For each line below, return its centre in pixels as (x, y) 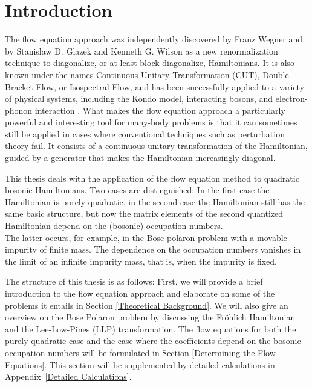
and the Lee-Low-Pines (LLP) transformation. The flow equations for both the (151, 329)
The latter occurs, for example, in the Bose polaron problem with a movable (146, 237)
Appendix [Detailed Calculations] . (68, 376)
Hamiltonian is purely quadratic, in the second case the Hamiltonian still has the (155, 201)
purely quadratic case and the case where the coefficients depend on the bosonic (153, 341)
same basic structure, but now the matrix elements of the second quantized (144, 213)
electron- (291, 98)
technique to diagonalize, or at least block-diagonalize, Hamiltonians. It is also (150, 63)
